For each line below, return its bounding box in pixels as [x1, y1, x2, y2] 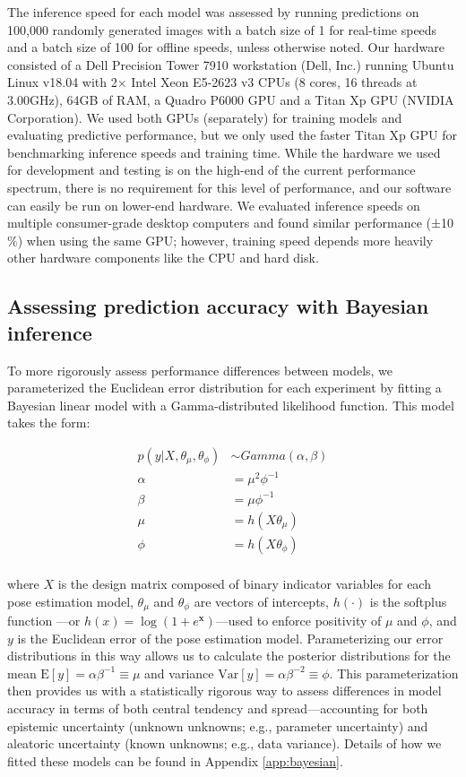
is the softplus [369, 591, 447, 610]
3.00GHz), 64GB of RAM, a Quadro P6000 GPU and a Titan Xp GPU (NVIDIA [7, 90, 454, 108]
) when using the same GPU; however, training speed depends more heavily [17, 230, 434, 249]
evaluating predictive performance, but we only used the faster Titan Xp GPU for [7, 125, 457, 144]
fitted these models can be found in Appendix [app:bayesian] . [7, 751, 343, 770]
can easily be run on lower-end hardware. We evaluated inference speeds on [7, 195, 420, 214]
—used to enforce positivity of [215, 611, 382, 630]
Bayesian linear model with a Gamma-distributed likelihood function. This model [7, 395, 454, 414]
